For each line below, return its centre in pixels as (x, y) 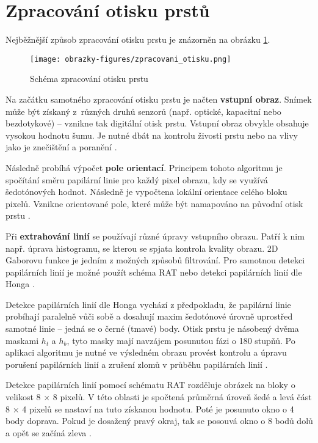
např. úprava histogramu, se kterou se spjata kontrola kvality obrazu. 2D (142, 248)
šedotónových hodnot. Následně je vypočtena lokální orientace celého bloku (146, 192)
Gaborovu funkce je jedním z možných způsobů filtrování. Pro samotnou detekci (155, 260)
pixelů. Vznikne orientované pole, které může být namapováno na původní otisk (154, 203)
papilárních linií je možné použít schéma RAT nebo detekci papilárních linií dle (154, 272)
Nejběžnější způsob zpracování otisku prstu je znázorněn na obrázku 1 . (138, 39)
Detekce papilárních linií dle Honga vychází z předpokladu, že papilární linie (148, 304)
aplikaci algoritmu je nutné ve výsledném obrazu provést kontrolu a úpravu (146, 352)
